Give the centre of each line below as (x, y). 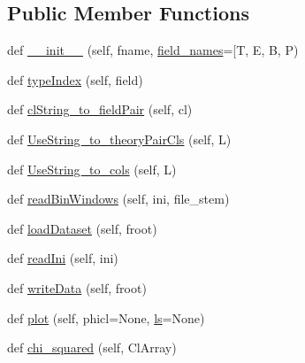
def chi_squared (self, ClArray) (92, 348)
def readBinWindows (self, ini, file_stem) (118, 199)
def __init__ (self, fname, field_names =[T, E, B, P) (153, 50)
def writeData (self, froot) (77, 287)
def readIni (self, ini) (63, 258)
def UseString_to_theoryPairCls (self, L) (119, 139)
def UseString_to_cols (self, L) (92, 169)
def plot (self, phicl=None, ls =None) (106, 317)
